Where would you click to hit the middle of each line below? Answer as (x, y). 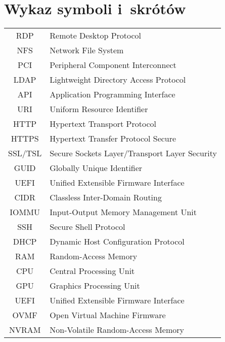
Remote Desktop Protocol (96, 36)
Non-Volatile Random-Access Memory (117, 330)
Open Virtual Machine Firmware (108, 315)
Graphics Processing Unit (95, 286)
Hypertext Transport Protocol (103, 124)
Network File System (87, 50)
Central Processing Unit (92, 271)
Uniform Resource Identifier (99, 109)
